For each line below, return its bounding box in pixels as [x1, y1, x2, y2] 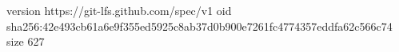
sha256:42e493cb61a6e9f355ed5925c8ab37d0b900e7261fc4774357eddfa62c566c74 [6, 17, 393, 34]
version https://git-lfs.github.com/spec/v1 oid [6, 2, 232, 18]
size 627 [6, 33, 45, 50]
